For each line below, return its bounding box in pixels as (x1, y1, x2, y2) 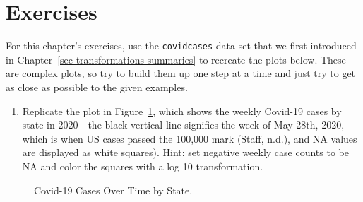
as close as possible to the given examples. (6, 79, 188, 94)
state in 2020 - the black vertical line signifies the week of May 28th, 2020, (22, 117, 345, 132)
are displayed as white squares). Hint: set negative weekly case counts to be (22, 145, 349, 160)
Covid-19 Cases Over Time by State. (34, 182, 193, 197)
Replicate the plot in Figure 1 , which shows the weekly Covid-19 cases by (22, 103, 342, 118)
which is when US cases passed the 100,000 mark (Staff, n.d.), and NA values (22, 131, 357, 145)
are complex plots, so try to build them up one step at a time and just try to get (6, 66, 356, 81)
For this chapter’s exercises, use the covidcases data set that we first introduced (6, 38, 357, 53)
